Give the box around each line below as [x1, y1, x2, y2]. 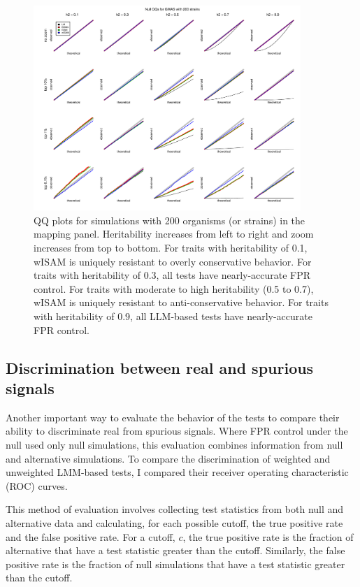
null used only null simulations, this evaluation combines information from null [6, 437, 343, 451]
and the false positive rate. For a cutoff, [6, 529, 175, 544]
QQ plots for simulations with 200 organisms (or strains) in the [34, 212, 305, 227]
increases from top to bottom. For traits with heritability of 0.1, [34, 240, 308, 255]
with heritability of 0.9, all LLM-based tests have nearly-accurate [34, 309, 312, 324]
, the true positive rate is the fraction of [182, 529, 354, 544]
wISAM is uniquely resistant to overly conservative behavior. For [34, 254, 312, 268]
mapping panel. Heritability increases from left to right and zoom [34, 226, 314, 241]
